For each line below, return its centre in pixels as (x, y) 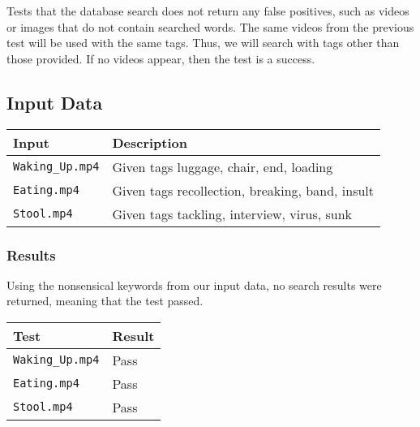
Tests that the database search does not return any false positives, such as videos (208, 11)
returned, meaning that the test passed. (105, 301)
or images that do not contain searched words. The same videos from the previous (210, 26)
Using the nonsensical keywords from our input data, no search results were (194, 285)
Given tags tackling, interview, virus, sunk (232, 213)
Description (150, 142)
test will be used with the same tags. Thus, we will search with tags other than (203, 43)
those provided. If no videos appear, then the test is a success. (161, 58)
